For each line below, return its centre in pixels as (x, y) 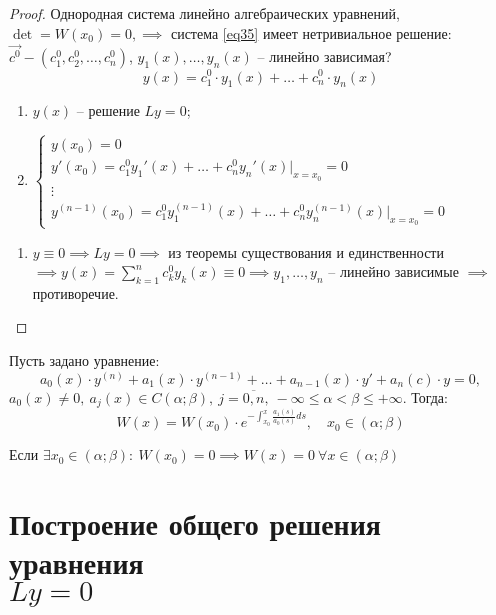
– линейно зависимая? (324, 56)
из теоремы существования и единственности (306, 251)
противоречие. (75, 292)
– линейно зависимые (393, 271)
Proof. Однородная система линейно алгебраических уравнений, (204, 13)
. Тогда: (425, 396)
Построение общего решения (195, 523)
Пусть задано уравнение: (84, 360)
